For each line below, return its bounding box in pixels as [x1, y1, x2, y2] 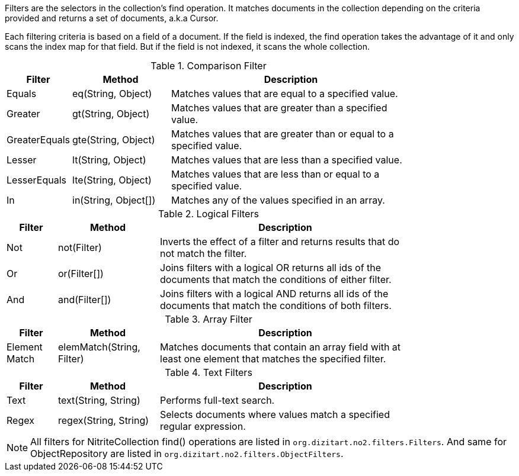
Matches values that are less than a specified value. [171, 154, 402, 166]
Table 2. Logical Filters [158, 208, 259, 220]
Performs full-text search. [160, 394, 275, 406]
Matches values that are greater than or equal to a [171, 128, 394, 140]
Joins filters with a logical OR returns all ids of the [160, 262, 382, 274]
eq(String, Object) [72, 88, 152, 99]
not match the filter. [160, 247, 247, 259]
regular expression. [160, 420, 246, 432]
